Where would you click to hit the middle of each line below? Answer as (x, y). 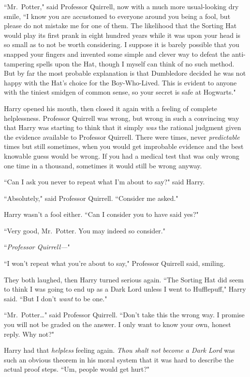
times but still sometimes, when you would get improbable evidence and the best (124, 146)
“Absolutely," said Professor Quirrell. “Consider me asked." (91, 198)
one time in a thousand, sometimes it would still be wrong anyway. (103, 165)
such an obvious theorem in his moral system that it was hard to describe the (119, 359)
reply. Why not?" (29, 334)
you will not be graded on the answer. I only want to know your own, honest (118, 324)
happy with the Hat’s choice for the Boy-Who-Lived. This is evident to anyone (120, 82)
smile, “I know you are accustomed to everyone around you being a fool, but (117, 16)
